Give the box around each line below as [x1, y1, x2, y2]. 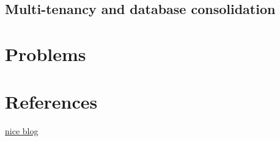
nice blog [5, 125, 39, 137]
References [5, 89, 98, 114]
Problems [5, 41, 86, 66]
